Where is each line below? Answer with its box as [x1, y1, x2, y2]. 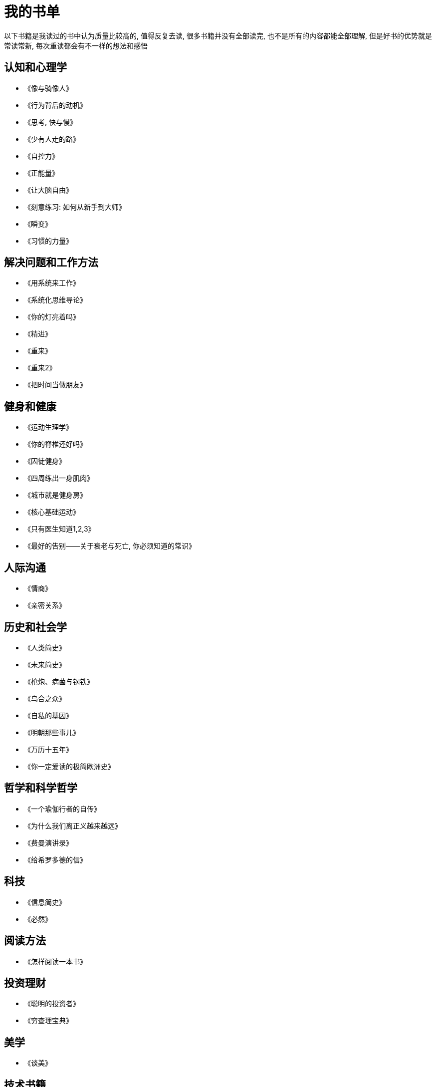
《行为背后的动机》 [24, 100, 87, 109]
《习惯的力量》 [24, 236, 73, 245]
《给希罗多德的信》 [24, 855, 87, 864]
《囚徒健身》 [24, 457, 66, 466]
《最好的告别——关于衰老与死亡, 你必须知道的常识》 [24, 542, 196, 550]
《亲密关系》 [24, 601, 66, 610]
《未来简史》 [24, 660, 66, 669]
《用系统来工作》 [24, 278, 80, 287]
